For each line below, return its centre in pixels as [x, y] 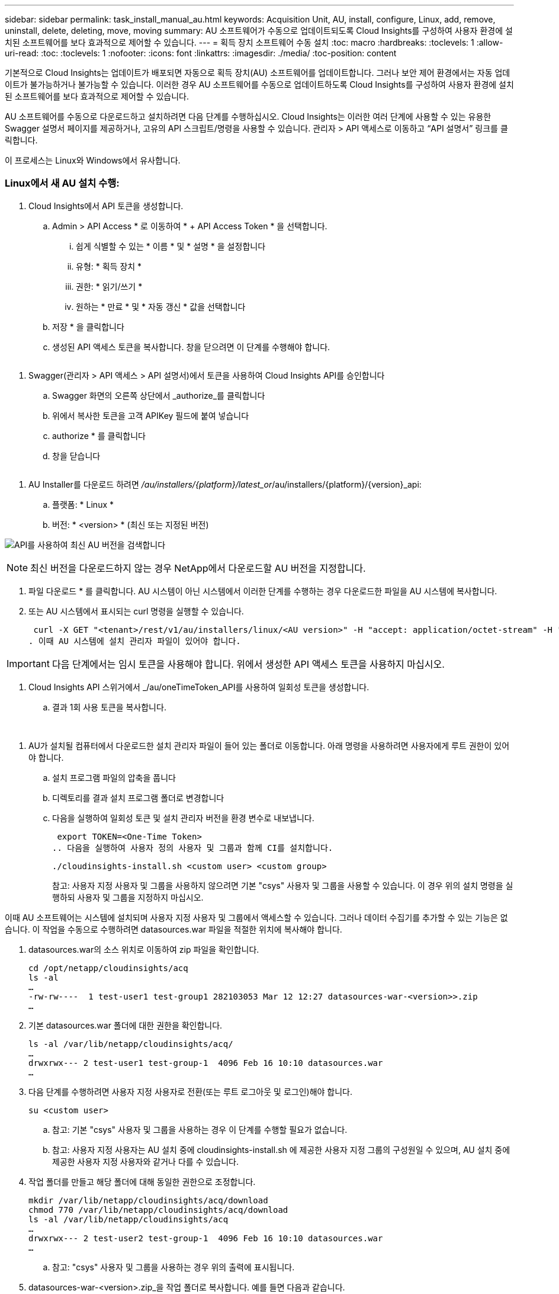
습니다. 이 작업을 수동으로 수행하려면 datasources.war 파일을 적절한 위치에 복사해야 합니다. [174, 929]
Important [28, 663]
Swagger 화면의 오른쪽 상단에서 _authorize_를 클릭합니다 [159, 395]
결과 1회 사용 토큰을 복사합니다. [109, 707]
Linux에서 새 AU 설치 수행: [62, 183]
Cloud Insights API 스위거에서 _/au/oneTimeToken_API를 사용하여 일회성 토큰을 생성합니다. [199, 687]
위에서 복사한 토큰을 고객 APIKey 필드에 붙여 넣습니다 [151, 415]
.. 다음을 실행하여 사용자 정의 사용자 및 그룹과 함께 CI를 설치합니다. [193, 848]
